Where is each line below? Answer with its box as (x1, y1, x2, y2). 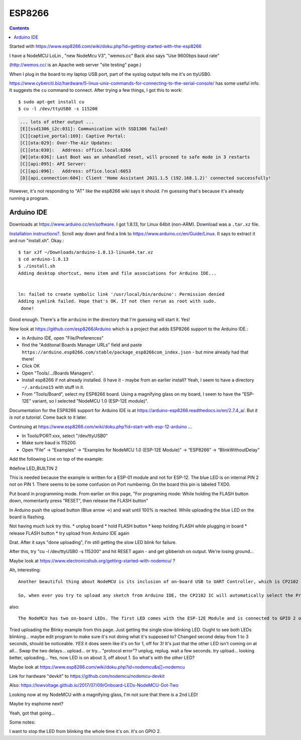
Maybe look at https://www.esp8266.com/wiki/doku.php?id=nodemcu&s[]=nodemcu (9, 664, 185, 670)
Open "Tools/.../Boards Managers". (22, 370, 94, 376)
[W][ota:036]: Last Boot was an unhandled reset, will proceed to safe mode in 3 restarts (20, 154, 250, 160)
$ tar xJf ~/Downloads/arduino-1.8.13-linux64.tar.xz (18, 249, 153, 255)
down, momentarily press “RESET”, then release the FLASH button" (9, 498, 148, 504)
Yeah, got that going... (9, 710, 55, 716)
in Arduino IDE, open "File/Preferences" (22, 335, 104, 341)
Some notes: (9, 719, 36, 725)
